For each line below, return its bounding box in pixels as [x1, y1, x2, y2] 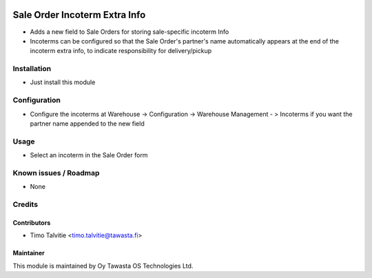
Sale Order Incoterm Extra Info [12, 9, 146, 21]
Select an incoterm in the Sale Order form [30, 151, 148, 159]
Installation [12, 64, 52, 74]
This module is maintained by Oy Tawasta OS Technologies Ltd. [12, 261, 194, 270]
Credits [12, 200, 38, 210]
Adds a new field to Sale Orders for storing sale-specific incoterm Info [30, 28, 229, 36]
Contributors [12, 218, 51, 227]
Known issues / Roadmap [12, 168, 100, 177]
